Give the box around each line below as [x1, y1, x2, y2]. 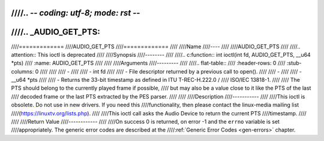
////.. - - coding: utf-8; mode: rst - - [11, 8, 140, 18]
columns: [11, 68, 34, 75]
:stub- [286, 60, 302, 67]
